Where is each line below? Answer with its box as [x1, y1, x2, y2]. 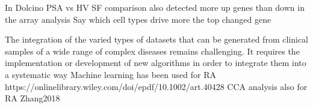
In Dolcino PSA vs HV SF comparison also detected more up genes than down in [5, 1, 305, 13]
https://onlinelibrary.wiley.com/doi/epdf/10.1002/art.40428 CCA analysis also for [5, 80, 308, 92]
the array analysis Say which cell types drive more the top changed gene [5, 13, 271, 25]
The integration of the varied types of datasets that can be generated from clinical [5, 33, 308, 46]
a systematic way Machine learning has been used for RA [5, 68, 216, 80]
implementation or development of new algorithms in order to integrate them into [5, 56, 306, 69]
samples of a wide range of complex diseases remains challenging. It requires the [5, 44, 300, 57]
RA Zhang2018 [5, 92, 60, 104]
